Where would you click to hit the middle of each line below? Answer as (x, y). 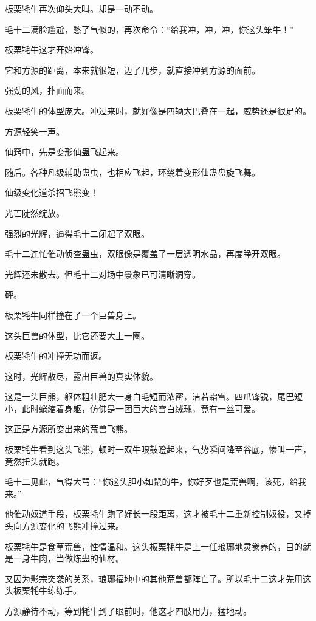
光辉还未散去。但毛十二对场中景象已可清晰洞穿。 (103, 274)
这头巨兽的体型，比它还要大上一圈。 (77, 335)
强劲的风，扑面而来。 (47, 90)
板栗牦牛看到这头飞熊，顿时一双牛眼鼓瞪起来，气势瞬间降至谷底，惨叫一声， (158, 449)
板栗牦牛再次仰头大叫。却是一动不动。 (81, 9)
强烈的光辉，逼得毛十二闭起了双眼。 (77, 233)
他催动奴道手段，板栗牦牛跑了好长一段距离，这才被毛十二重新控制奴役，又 (154, 514)
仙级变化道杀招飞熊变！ (52, 192)
